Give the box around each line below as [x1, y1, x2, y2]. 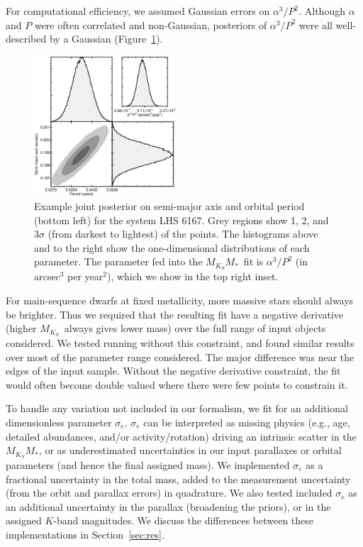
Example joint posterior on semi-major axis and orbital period [34, 199, 305, 214]
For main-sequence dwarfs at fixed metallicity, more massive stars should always [6, 292, 354, 307]
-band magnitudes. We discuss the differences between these [53, 513, 314, 528]
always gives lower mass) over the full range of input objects [64, 321, 326, 336]
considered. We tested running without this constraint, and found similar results [6, 335, 354, 350]
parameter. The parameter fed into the [34, 254, 203, 269]
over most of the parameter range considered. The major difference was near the [6, 349, 354, 364]
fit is [243, 254, 264, 269]
